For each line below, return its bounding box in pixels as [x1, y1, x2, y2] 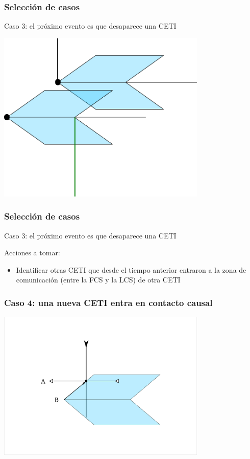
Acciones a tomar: [4, 247, 60, 258]
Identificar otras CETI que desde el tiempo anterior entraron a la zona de [16, 264, 246, 275]
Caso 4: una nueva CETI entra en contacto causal [4, 296, 213, 309]
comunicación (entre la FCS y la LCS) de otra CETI [16, 274, 181, 285]
